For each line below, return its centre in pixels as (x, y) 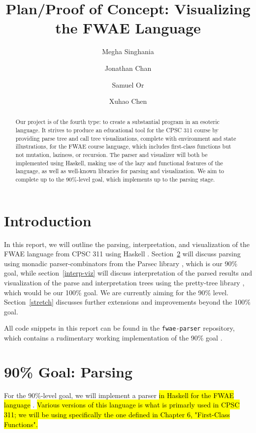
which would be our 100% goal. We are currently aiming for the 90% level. (116, 292)
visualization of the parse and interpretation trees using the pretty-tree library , (124, 283)
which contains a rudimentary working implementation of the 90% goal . (113, 338)
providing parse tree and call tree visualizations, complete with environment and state (126, 138)
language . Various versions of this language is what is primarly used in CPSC (122, 405)
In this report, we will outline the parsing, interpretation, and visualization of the (127, 244)
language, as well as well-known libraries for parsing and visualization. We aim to (120, 171)
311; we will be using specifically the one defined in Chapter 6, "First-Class (117, 414)
